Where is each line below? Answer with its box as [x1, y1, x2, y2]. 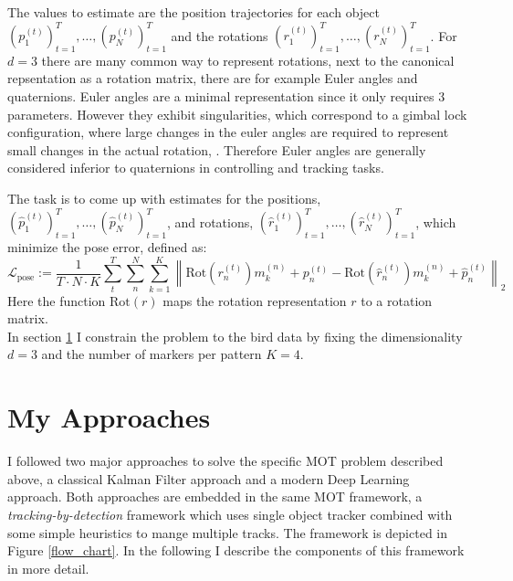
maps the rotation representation [162, 290, 347, 310]
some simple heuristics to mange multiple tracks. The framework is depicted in [7, 523, 448, 542]
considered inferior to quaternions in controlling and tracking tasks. [7, 158, 384, 177]
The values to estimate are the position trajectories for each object [7, 3, 380, 21]
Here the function [7, 290, 106, 310]
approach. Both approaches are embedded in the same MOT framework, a [7, 487, 423, 506]
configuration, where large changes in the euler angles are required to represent [7, 122, 449, 142]
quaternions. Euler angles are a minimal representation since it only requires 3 [7, 87, 445, 106]
